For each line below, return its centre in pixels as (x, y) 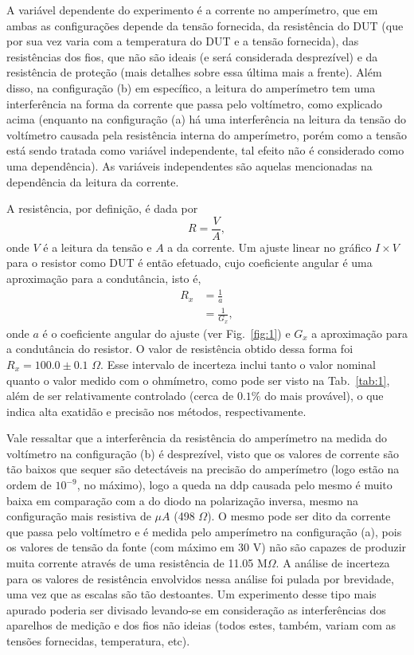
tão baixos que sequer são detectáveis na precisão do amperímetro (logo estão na (203, 469)
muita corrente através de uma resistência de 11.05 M (137, 563)
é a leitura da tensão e (98, 247)
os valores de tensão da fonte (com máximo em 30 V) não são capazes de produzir (207, 547)
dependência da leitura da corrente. (93, 181)
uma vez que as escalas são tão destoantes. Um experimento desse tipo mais (191, 594)
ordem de (29, 485)
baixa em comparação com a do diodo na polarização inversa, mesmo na (183, 500)
